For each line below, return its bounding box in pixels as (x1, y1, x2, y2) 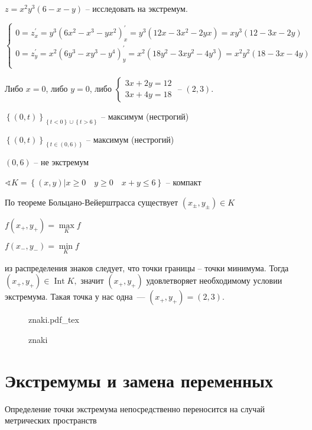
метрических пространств (5, 414, 97, 426)
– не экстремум (34, 156, 89, 168)
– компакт (165, 176, 201, 188)
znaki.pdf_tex (28, 313, 79, 326)
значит (80, 274, 104, 287)
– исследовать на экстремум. (85, 2, 188, 14)
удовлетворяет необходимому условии (146, 274, 282, 287)
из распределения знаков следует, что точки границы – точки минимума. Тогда (5, 261, 289, 274)
